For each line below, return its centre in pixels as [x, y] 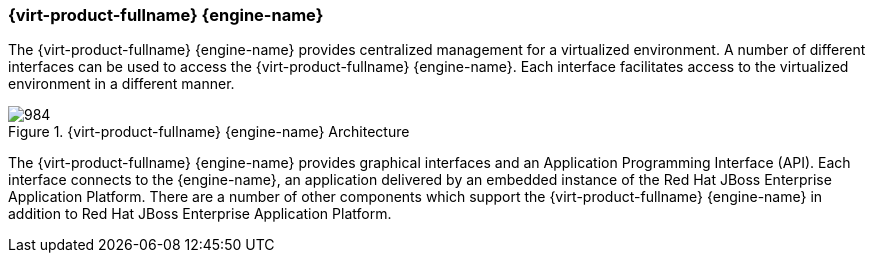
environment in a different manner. [121, 84]
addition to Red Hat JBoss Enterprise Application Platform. [200, 214]
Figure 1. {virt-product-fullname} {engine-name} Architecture [209, 132]
